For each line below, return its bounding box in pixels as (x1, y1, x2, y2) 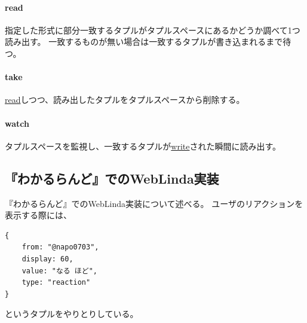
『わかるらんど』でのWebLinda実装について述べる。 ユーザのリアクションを (5, 197, 303, 209)
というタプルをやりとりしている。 (5, 307, 139, 320)
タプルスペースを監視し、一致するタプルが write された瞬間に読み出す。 (5, 139, 281, 152)
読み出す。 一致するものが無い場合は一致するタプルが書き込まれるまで (5, 35, 283, 48)
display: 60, (22, 254, 73, 263)
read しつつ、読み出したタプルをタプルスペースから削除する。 (5, 93, 245, 106)
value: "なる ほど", (22, 266, 97, 275)
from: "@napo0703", (22, 243, 99, 252)
